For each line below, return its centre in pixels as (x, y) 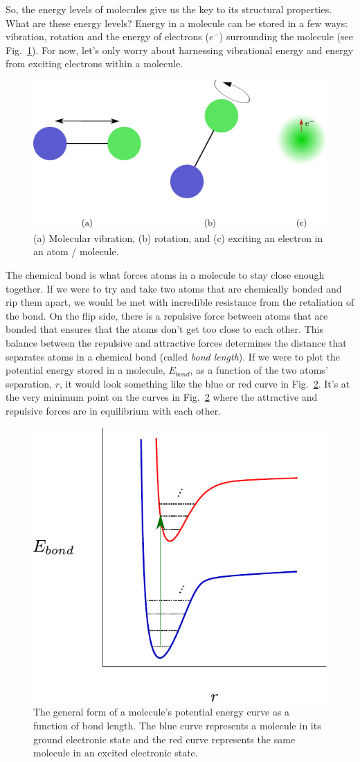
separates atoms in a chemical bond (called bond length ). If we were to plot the (173, 356)
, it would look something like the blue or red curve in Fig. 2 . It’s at (205, 383)
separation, (29, 383)
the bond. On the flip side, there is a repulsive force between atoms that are (167, 315)
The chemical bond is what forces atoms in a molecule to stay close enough (165, 274)
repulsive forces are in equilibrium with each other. (114, 410)
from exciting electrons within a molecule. (94, 63)
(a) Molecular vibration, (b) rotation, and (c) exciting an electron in (178, 237)
